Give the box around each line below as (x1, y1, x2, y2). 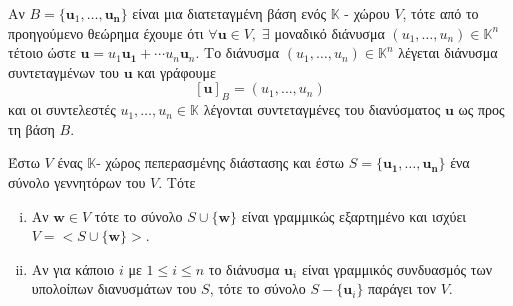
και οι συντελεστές (8, 99, 116, 120)
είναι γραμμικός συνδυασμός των (301, 258, 492, 279)
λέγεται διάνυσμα (398, 42, 498, 63)
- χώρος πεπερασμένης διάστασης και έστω (96, 152, 345, 173)
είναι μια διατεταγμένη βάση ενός (132, 3, 327, 23)
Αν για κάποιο (31, 258, 115, 279)
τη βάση (8, 118, 55, 139)
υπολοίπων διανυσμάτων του (31, 278, 197, 299)
